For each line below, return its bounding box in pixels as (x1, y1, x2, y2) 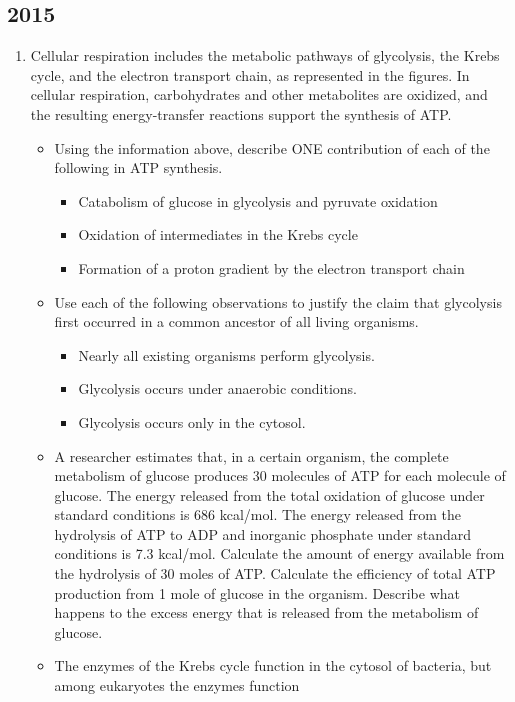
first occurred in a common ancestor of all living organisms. (54, 311, 419, 332)
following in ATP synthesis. (54, 157, 223, 178)
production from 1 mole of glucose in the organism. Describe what (54, 582, 461, 603)
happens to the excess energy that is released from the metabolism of (54, 602, 479, 623)
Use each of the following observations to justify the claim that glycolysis (54, 291, 502, 312)
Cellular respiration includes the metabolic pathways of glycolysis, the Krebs (30, 45, 500, 66)
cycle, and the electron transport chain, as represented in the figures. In (30, 64, 470, 85)
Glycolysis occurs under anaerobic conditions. (78, 378, 357, 399)
